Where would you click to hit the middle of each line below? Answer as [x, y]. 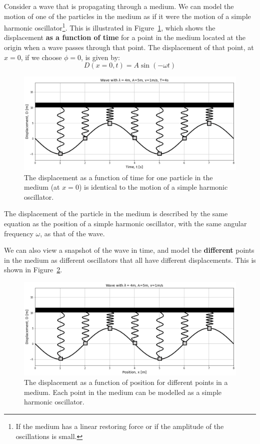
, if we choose [41, 57]
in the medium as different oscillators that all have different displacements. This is [130, 260]
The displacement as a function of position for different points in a [126, 382]
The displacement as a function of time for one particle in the [118, 177]
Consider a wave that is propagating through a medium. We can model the [119, 6]
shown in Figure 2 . [33, 270]
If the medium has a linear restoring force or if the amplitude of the [120, 426]
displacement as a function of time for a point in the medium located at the [125, 37]
